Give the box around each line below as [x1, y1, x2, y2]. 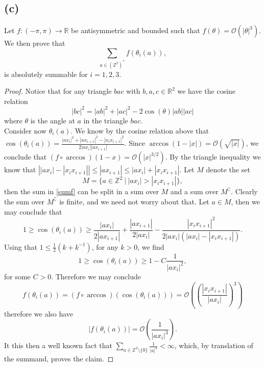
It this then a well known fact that [4, 340, 113, 351]
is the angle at [30, 115, 75, 125]
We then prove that [4, 38, 65, 48]
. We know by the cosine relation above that [70, 125, 209, 136]
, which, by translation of [174, 340, 253, 351]
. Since [124, 138, 146, 148]
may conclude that [4, 206, 62, 217]
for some [4, 271, 31, 281]
